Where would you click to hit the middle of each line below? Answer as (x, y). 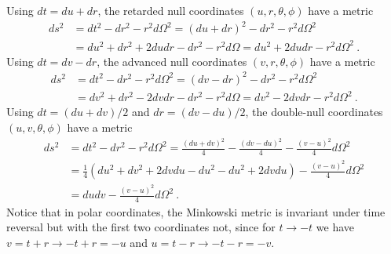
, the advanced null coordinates (172, 61)
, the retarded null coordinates (171, 10)
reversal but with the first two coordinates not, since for (141, 227)
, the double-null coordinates (314, 112)
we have (335, 227)
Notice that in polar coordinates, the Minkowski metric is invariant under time (196, 211)
